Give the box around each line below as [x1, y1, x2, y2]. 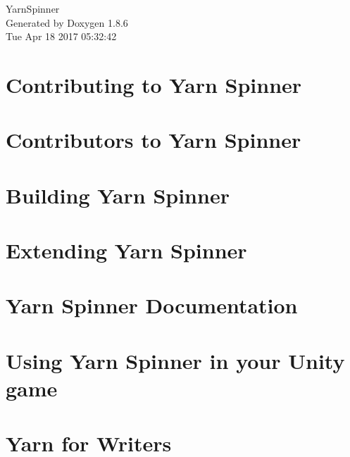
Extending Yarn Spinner [6, 236, 247, 265]
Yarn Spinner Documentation [6, 291, 298, 320]
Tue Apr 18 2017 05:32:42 [6, 29, 117, 44]
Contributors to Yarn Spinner [6, 125, 301, 154]
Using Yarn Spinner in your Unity [6, 346, 345, 375]
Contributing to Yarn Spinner [6, 70, 302, 99]
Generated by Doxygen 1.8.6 [6, 15, 128, 30]
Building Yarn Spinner [6, 180, 230, 209]
